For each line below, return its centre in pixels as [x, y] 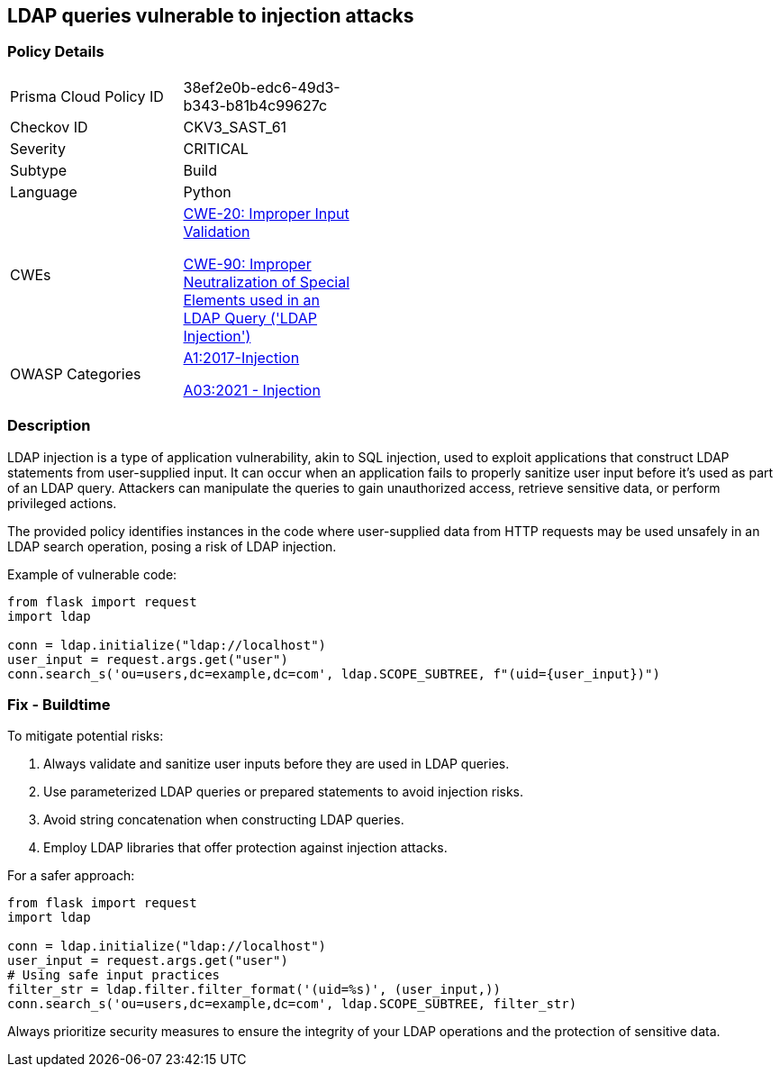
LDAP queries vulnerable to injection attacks [211, 16]
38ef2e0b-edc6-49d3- [262, 87]
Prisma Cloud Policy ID [87, 96]
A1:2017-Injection [241, 357]
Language [44, 191]
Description [49, 426]
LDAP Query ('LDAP [250, 318]
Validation [217, 231]
